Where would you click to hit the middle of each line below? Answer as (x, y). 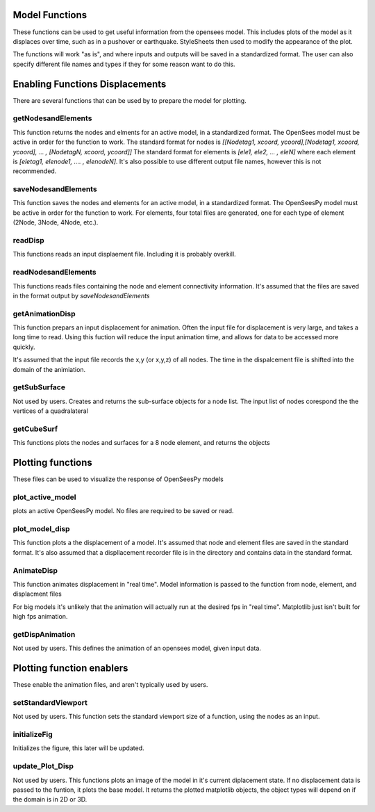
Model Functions (50, 15)
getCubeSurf (35, 429)
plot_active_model (44, 497)
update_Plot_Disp (43, 766)
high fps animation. (40, 617)
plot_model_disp (41, 529)
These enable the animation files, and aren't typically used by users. (110, 685)
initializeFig (33, 735)
